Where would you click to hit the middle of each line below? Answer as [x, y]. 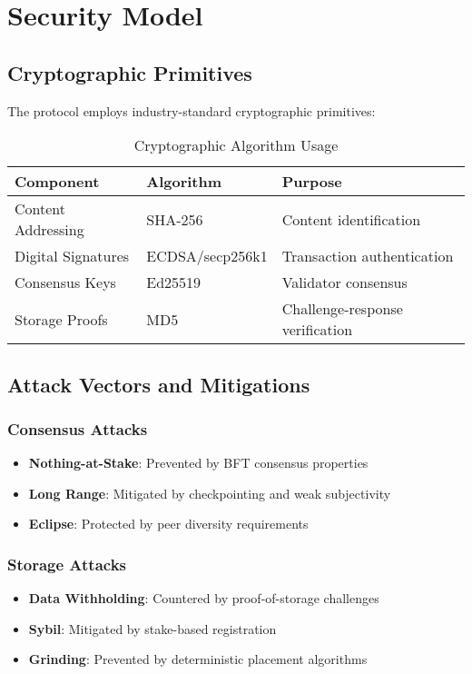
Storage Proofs [61, 319]
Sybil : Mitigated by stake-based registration [152, 628]
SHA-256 [175, 219]
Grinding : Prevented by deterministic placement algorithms [198, 659]
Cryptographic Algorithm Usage [236, 145]
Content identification [351, 219]
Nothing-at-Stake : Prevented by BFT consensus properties [198, 463]
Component [57, 182]
